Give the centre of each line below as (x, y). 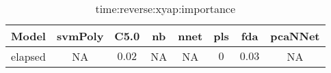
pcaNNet (295, 36)
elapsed (28, 56)
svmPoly (80, 36)
